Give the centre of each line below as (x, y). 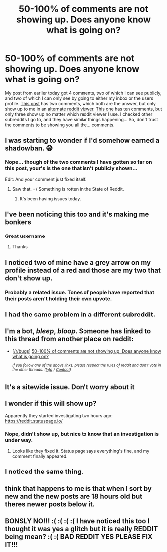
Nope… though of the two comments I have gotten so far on (79, 162)
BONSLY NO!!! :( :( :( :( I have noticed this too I (77, 521)
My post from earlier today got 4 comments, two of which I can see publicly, (83, 93)
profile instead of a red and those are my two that (83, 270)
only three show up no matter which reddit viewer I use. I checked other (79, 114)
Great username (25, 236)
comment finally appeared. (40, 456)
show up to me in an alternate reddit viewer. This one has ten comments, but (83, 109)
